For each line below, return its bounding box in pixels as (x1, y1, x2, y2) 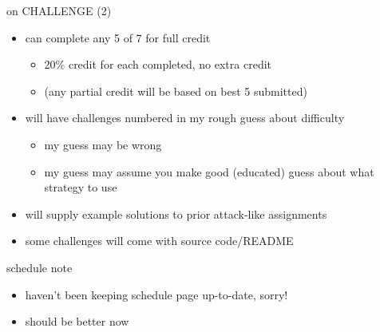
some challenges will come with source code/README (25, 232, 294, 249)
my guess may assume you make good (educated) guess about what (44, 163, 374, 180)
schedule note (6, 259, 73, 275)
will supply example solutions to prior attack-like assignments (25, 205, 327, 222)
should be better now (25, 313, 129, 330)
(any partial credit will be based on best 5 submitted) (44, 82, 307, 99)
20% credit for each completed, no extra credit (44, 56, 272, 73)
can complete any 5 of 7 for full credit (25, 29, 211, 45)
